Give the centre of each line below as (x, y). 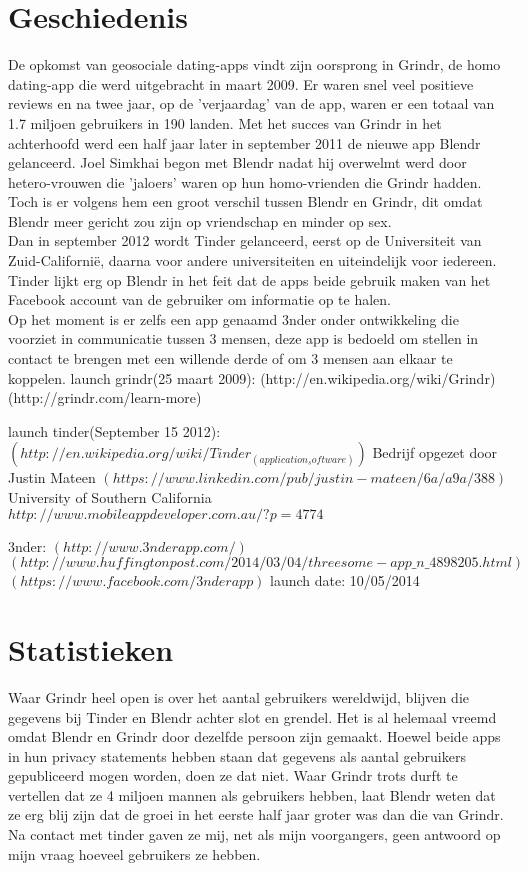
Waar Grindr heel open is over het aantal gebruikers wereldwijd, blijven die (239, 696)
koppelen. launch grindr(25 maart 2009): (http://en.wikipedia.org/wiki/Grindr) (252, 377)
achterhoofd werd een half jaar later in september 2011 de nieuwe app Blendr (244, 142)
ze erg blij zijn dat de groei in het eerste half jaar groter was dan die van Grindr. (256, 814)
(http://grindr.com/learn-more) (105, 397)
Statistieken (91, 648)
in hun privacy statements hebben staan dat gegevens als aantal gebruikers (237, 755)
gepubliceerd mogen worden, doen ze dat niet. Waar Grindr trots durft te (233, 775)
